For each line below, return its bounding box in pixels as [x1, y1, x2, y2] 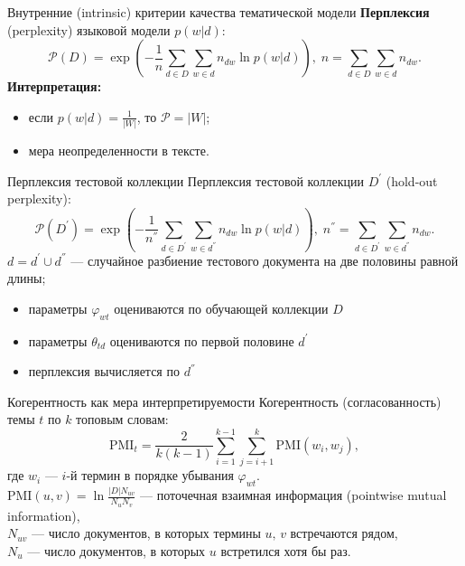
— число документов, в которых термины [32, 524, 261, 542]
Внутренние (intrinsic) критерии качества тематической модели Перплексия [7, 3, 430, 21]
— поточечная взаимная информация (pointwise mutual [140, 486, 447, 505]
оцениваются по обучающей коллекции [114, 298, 329, 317]
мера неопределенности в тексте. [28, 141, 209, 160]
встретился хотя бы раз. [220, 541, 351, 560]
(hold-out [386, 171, 438, 190]
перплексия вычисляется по [28, 362, 180, 381]
